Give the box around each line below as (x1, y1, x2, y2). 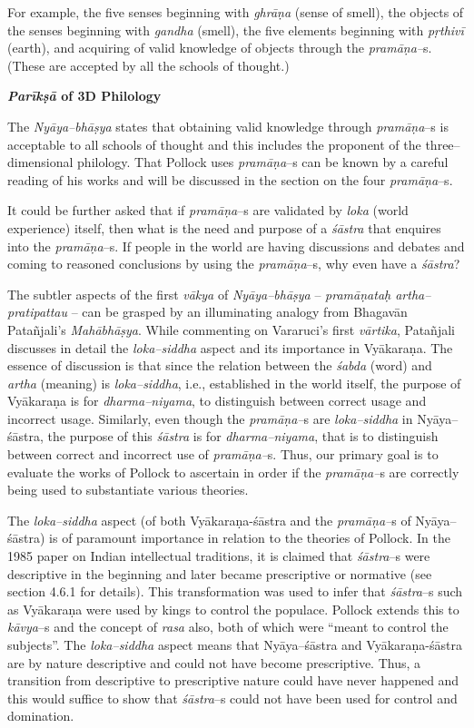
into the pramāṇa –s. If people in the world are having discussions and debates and (7, 236, 465, 255)
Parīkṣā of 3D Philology (7, 86, 162, 105)
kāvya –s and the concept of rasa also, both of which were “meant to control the (7, 617, 449, 636)
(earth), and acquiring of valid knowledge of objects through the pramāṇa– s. (7, 38, 432, 57)
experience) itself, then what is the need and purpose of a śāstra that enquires (7, 218, 441, 237)
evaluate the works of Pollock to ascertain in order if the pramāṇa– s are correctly (7, 462, 459, 481)
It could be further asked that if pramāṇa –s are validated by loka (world (7, 201, 409, 220)
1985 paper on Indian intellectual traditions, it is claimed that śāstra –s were (7, 546, 430, 566)
